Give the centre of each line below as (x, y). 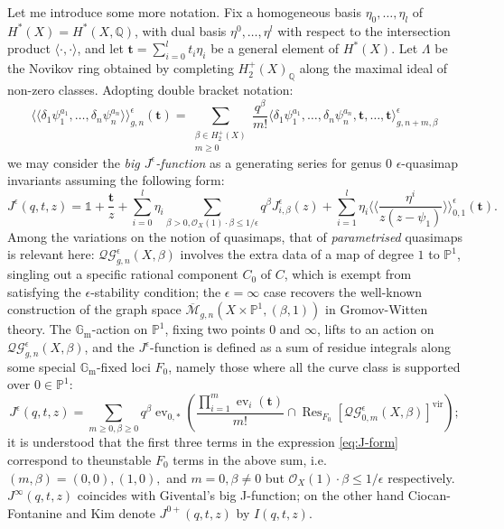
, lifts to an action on (376, 329)
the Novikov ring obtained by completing (121, 68)
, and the (109, 347)
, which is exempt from (348, 274)
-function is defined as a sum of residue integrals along (301, 347)
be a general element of (275, 48)
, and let (100, 48)
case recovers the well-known (343, 291)
